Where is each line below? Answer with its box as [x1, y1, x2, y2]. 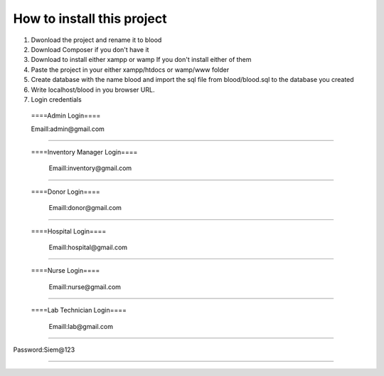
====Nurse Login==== [31, 266, 100, 275]
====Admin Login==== [31, 111, 101, 120]
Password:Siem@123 [13, 345, 75, 354]
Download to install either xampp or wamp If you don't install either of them [31, 56, 252, 64]
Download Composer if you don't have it [31, 45, 149, 53]
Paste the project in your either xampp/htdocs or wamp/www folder [31, 65, 230, 74]
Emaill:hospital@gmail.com [48, 243, 128, 252]
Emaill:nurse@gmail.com [48, 282, 121, 291]
